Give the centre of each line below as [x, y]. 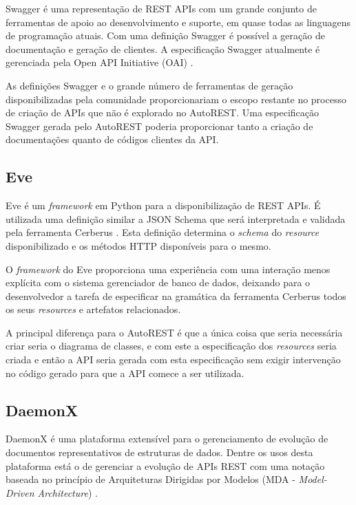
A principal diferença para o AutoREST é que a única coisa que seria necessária [174, 332]
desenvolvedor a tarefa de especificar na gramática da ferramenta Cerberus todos [176, 296]
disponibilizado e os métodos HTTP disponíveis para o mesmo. [138, 245]
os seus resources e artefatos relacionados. [93, 309]
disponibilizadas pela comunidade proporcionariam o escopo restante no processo [176, 99]
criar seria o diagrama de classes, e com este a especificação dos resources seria [171, 346]
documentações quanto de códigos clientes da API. [112, 139]
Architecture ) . [67, 492]
